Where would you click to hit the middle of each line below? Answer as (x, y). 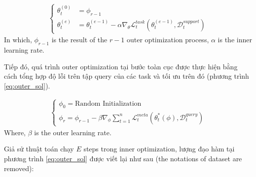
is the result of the (79, 40)
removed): (19, 168)
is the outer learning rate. (73, 132)
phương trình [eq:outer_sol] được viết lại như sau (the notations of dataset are (123, 158)
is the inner (235, 40)
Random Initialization (108, 103)
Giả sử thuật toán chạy (39, 149)
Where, (15, 132)
